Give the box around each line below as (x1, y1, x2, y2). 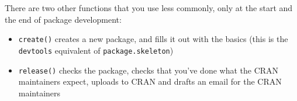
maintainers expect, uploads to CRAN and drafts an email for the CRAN (18, 75, 282, 88)
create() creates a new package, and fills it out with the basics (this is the (18, 33, 288, 45)
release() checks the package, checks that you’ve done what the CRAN (18, 64, 279, 76)
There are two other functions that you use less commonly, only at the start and (5, 2, 293, 13)
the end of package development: (5, 13, 122, 25)
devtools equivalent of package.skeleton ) (18, 44, 174, 56)
